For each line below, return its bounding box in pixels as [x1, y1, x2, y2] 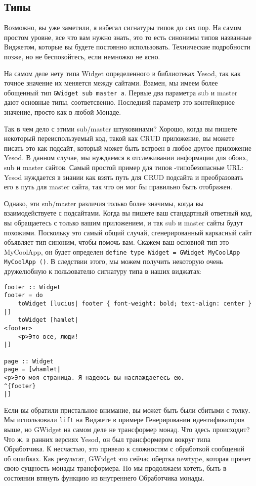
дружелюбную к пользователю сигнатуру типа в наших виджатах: [4, 266, 202, 276]
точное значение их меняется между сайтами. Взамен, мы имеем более [4, 78, 218, 88]
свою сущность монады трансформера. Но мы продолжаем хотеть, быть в [4, 463, 227, 473]
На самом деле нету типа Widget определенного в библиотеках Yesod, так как [4, 68, 241, 78]
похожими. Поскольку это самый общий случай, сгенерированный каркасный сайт [4, 227, 252, 237]
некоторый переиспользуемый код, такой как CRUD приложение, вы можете [4, 133, 235, 143]
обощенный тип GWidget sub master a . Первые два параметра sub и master [4, 87, 238, 97]
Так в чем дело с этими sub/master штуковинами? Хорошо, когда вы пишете [4, 123, 237, 133]
